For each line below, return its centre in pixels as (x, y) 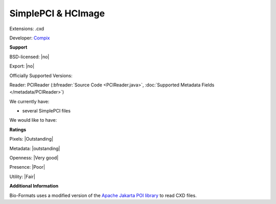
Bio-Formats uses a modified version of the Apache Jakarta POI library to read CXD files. (103, 195)
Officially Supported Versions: (41, 75)
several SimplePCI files (47, 111)
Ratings (18, 129)
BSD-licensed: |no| (29, 57)
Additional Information (34, 186)
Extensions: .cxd (27, 29)
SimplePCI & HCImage (57, 13)
